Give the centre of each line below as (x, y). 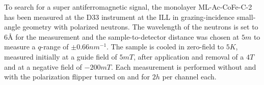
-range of (55, 47)
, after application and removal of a (189, 56)
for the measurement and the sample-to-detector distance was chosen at (127, 36)
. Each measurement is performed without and (183, 66)
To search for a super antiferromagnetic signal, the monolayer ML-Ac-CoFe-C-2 (128, 7)
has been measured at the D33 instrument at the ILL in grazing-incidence (120, 17)
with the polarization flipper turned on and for (77, 77)
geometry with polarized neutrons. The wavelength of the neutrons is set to (140, 27)
